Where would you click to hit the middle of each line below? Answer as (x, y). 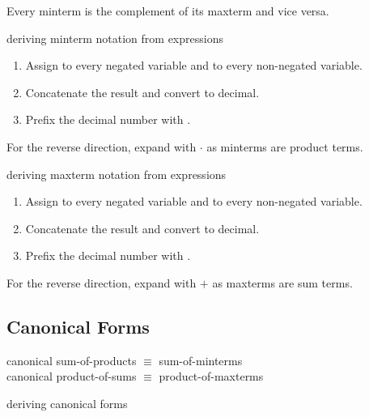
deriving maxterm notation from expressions (117, 174)
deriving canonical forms (67, 403)
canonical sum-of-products (72, 360)
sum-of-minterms (201, 360)
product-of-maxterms (211, 376)
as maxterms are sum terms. (282, 282)
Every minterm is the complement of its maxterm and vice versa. (168, 11)
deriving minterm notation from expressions (115, 38)
